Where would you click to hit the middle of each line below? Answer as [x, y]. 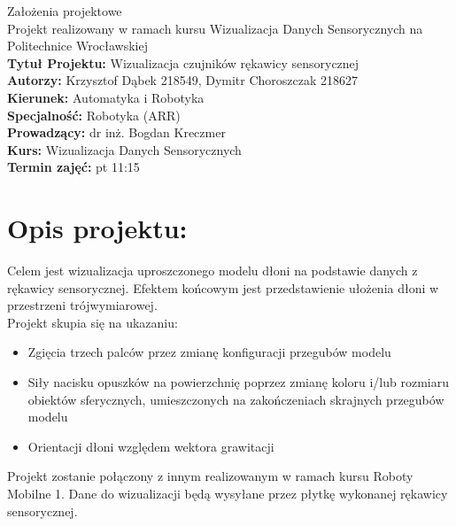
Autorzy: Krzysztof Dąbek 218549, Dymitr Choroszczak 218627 [183, 80]
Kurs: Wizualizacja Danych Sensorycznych [124, 149]
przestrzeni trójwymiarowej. [82, 305]
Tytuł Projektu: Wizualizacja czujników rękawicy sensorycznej [183, 62]
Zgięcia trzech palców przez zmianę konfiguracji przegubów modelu [209, 352]
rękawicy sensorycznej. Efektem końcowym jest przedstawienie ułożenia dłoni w [223, 287]
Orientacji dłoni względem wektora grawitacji [151, 446]
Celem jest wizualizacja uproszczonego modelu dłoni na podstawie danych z [213, 271]
